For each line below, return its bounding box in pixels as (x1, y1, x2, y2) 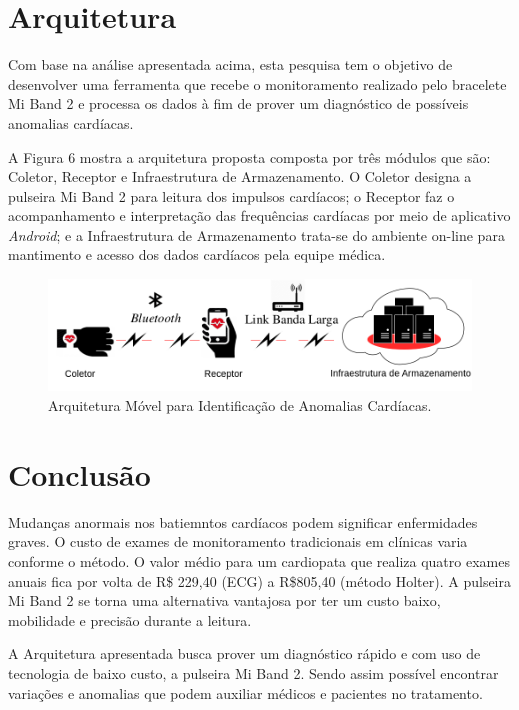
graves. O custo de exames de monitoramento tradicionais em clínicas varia (8, 531, 468, 552)
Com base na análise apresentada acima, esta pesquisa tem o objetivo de (8, 54, 453, 75)
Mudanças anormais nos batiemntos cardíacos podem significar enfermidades (8, 511, 478, 532)
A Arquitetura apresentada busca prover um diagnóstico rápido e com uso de (8, 643, 481, 664)
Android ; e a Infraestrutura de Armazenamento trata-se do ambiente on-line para (8, 224, 505, 245)
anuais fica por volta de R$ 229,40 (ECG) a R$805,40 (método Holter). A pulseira (8, 570, 512, 591)
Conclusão (8, 453, 151, 494)
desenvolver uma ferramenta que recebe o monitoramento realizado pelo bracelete (8, 73, 507, 94)
